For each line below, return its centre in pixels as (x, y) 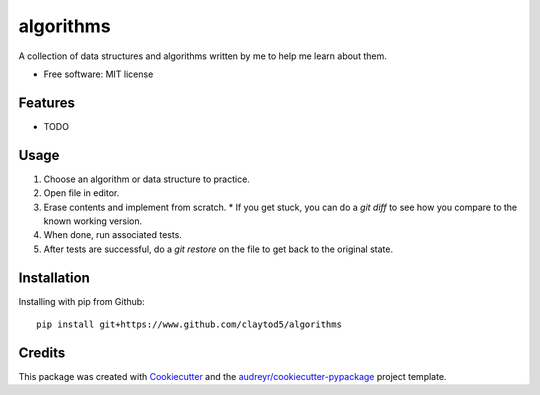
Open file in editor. (81, 193)
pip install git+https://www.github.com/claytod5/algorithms (189, 324)
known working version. (93, 221)
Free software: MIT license (98, 74)
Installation (54, 277)
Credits (42, 352)
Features (46, 102)
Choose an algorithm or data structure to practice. (146, 179)
